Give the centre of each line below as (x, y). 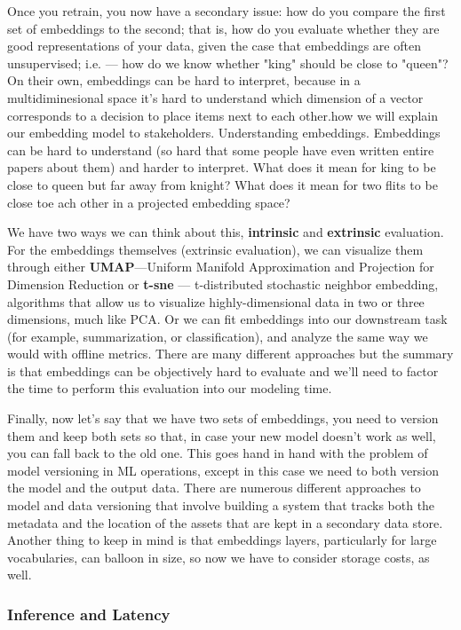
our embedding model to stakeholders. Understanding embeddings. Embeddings (224, 133)
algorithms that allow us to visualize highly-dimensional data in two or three (216, 301)
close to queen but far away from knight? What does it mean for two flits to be (223, 184)
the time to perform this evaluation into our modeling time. (170, 388)
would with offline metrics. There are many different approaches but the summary (230, 354)
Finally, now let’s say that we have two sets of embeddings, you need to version (223, 418)
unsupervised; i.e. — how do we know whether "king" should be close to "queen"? (228, 63)
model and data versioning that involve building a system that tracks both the (221, 505)
